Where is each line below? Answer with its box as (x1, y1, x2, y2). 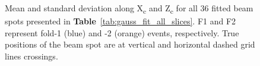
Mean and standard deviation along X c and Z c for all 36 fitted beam (5, 2, 253, 15)
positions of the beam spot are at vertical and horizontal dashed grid (5, 38, 255, 51)
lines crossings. (5, 49, 58, 62)
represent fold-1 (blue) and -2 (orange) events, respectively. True (5, 26, 239, 39)
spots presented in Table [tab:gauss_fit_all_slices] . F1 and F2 (5, 15, 236, 27)
